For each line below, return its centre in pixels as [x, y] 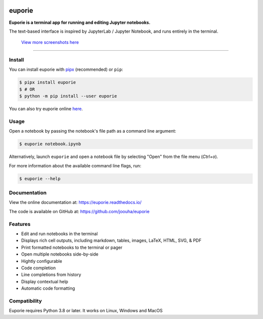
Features [20, 224]
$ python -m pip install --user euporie [68, 96]
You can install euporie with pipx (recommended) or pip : [66, 70]
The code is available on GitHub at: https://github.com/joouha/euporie [79, 211]
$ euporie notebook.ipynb [50, 144]
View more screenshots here [50, 42]
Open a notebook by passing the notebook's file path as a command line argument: [93, 131]
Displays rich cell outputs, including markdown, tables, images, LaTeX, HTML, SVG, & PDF [111, 240]
